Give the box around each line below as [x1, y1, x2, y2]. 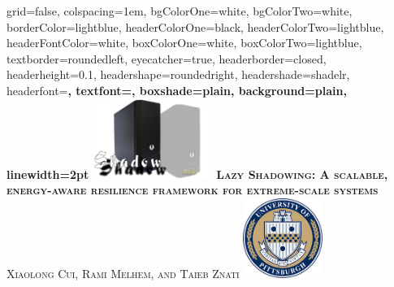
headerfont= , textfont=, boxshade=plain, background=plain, [6, 81, 347, 98]
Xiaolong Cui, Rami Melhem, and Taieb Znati [6, 264, 240, 281]
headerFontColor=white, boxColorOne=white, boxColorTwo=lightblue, [6, 34, 362, 51]
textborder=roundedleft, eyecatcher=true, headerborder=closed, [6, 50, 327, 67]
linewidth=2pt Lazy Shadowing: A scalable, [6, 165, 388, 182]
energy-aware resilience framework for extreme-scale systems [6, 181, 379, 198]
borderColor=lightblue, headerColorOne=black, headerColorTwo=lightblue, [6, 18, 384, 35]
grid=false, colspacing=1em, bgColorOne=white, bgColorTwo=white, [6, 2, 353, 19]
